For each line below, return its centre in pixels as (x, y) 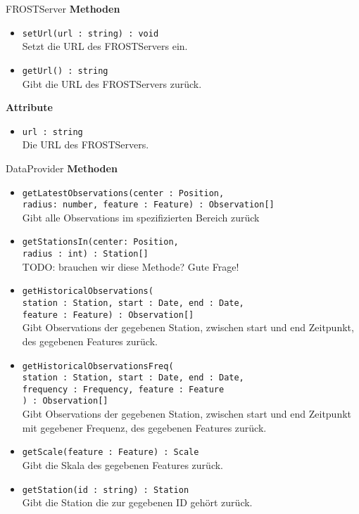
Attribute (29, 107)
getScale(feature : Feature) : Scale (111, 452)
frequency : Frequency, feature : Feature (123, 389)
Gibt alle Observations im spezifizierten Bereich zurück (141, 217)
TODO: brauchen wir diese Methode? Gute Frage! (131, 266)
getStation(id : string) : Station (106, 490)
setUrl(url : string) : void (90, 33)
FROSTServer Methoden (63, 8)
